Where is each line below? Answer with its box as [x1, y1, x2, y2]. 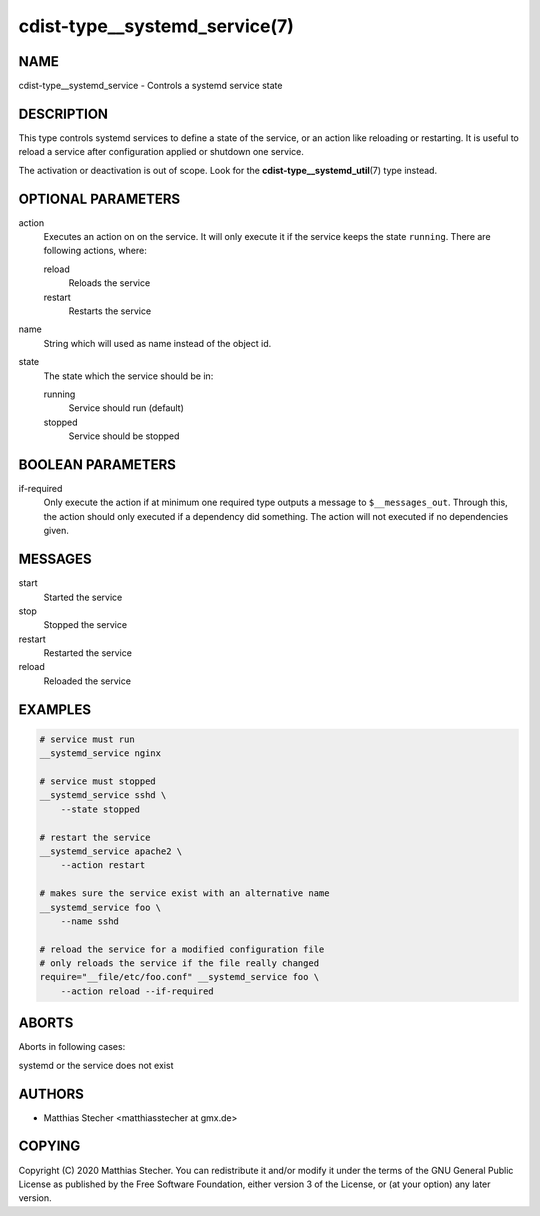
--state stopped [60, 803, 140, 815]
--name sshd [60, 915, 120, 927]
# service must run [39, 733, 135, 745]
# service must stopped [39, 776, 157, 787]
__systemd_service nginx [39, 748, 162, 759]
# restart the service [39, 831, 151, 843]
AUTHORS [18, 1085, 85, 1102]
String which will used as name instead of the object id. [43, 337, 272, 349]
